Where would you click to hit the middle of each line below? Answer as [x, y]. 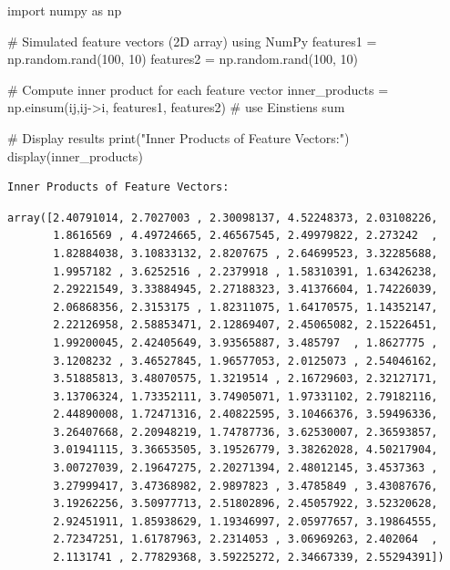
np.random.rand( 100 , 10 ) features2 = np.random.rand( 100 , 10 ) [183, 59]
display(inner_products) [75, 155]
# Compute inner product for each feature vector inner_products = [198, 89]
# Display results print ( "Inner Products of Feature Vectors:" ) [179, 137]
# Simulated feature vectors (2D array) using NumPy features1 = [192, 41]
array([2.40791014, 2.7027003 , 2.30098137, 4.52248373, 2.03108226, [223, 218]
